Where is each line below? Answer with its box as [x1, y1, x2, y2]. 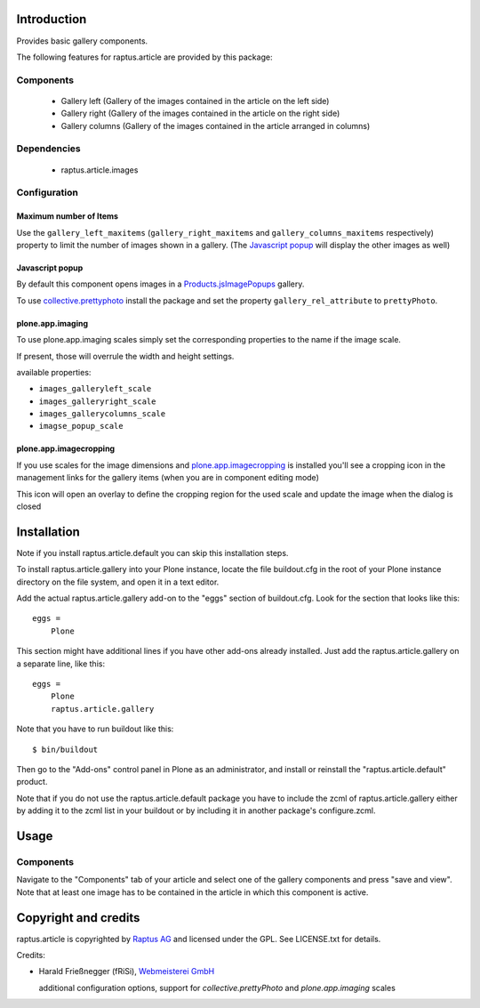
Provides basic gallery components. [16, 36, 148, 46]
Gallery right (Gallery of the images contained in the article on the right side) [60, 108, 340, 119]
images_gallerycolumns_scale [38, 409, 166, 419]
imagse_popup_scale [38, 421, 124, 431]
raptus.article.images [60, 165, 139, 175]
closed [16, 501, 42, 512]
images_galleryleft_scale [38, 383, 152, 394]
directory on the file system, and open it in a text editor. [16, 577, 220, 587]
